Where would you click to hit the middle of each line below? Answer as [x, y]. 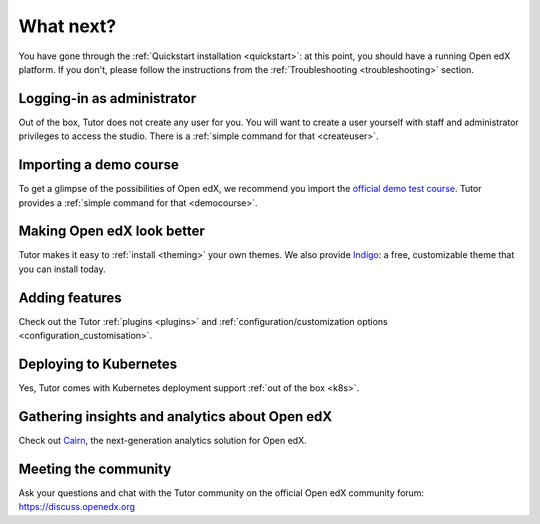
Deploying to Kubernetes [98, 363]
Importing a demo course [98, 165]
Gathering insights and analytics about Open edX [175, 416]
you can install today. [62, 269]
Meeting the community [95, 468]
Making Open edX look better [111, 231]
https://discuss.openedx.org [76, 507]
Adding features [70, 297]
